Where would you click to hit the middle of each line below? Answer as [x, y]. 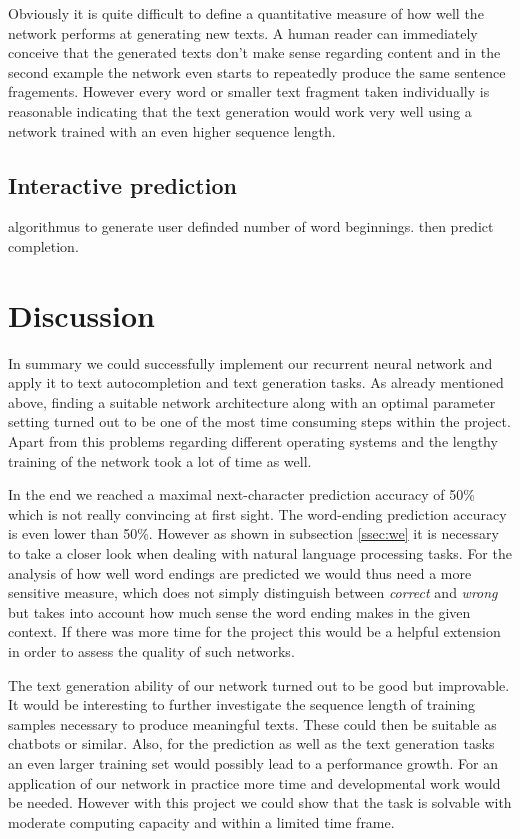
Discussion [81, 314]
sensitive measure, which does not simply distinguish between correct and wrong [253, 592]
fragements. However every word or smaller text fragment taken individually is [249, 91]
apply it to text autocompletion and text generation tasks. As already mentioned [256, 382]
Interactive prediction [122, 184]
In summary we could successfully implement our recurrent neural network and [250, 362]
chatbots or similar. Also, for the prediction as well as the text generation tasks [251, 743]
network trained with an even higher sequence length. [172, 130]
